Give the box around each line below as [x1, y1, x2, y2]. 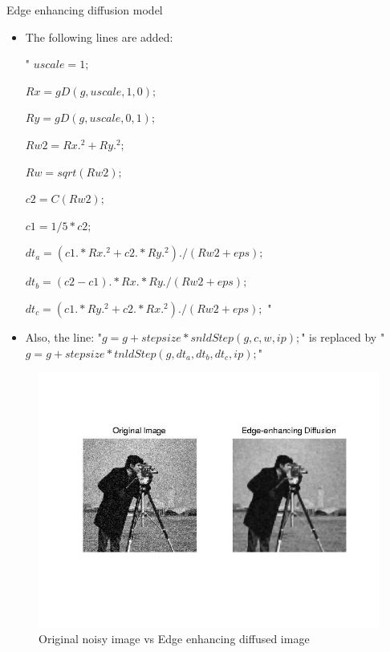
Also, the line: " [25, 328, 102, 345]
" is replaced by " [301, 328, 385, 345]
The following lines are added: [25, 28, 173, 45]
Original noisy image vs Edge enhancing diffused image [39, 630, 310, 646]
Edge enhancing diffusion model [6, 2, 163, 18]
